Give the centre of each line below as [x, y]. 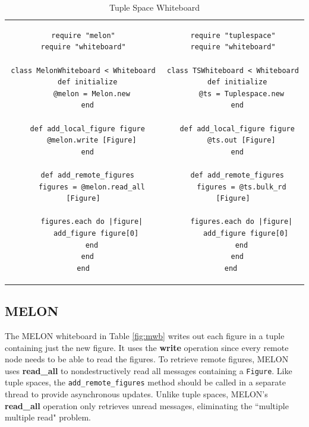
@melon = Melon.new [92, 94]
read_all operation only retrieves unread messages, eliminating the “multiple [147, 405]
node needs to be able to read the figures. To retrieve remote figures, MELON [147, 359]
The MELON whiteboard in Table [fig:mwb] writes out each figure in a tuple [145, 336]
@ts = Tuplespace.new [241, 94]
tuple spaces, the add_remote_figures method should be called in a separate [145, 382]
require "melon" [83, 35]
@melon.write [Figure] [92, 140]
